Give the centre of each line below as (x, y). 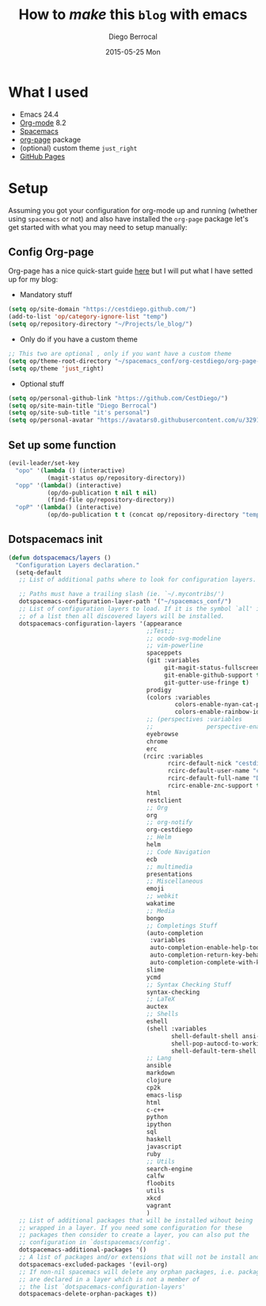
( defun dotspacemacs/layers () (60, 558)
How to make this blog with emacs (133, 15)
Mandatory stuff (46, 295)
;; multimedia (169, 867)
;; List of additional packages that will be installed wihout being (136, 1220)
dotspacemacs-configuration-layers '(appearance (100, 624)
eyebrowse (162, 734)
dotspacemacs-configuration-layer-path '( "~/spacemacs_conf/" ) (125, 601)
